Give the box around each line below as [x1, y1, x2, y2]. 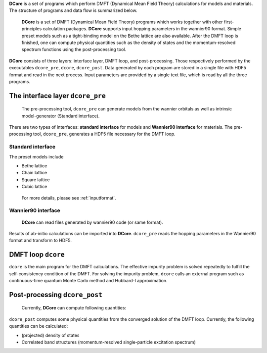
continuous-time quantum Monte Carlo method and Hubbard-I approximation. [9, 278, 168, 283]
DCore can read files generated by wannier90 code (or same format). [21, 219, 163, 225]
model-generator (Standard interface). [21, 113, 100, 119]
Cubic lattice [21, 184, 47, 190]
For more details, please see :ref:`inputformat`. [21, 195, 116, 201]
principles [21, 26, 42, 32]
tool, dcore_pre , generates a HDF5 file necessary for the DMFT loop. [33, 131, 176, 137]
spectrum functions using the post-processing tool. [21, 47, 126, 52]
